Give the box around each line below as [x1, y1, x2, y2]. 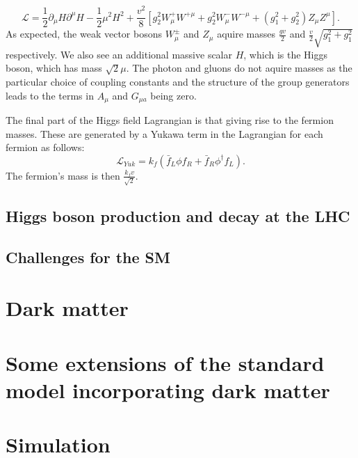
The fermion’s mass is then [6, 168, 120, 182]
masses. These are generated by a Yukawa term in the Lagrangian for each [6, 126, 323, 141]
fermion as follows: [6, 140, 85, 155]
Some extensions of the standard [6, 348, 325, 377]
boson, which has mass [6, 61, 102, 75]
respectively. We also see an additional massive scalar [6, 47, 233, 61]
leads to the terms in [6, 88, 94, 102]
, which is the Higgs [243, 47, 328, 61]
